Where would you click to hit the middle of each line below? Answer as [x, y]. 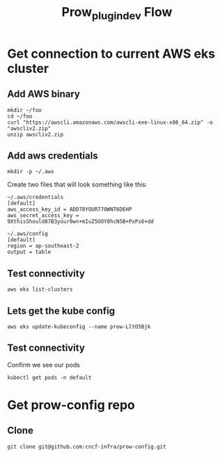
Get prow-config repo [71, 405]
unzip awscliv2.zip [35, 134]
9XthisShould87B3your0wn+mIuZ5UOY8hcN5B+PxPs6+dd [81, 222]
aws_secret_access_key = [43, 216]
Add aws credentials [53, 155]
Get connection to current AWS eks [111, 54]
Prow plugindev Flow [117, 13]
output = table [29, 252]
